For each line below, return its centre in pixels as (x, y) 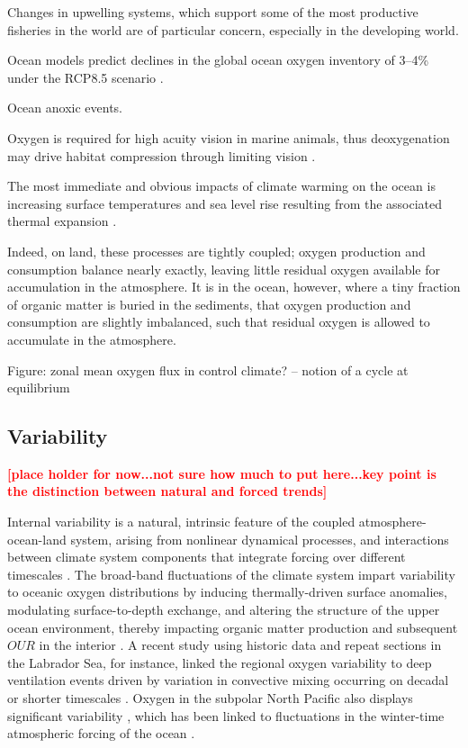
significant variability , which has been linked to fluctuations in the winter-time (226, 715)
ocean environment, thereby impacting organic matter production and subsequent (233, 627)
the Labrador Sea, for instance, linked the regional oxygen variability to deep (220, 662)
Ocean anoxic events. (65, 108)
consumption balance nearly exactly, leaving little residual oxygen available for (224, 269)
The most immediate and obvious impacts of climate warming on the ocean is (221, 186)
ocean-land (37, 539)
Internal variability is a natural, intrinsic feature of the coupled (181, 522)
